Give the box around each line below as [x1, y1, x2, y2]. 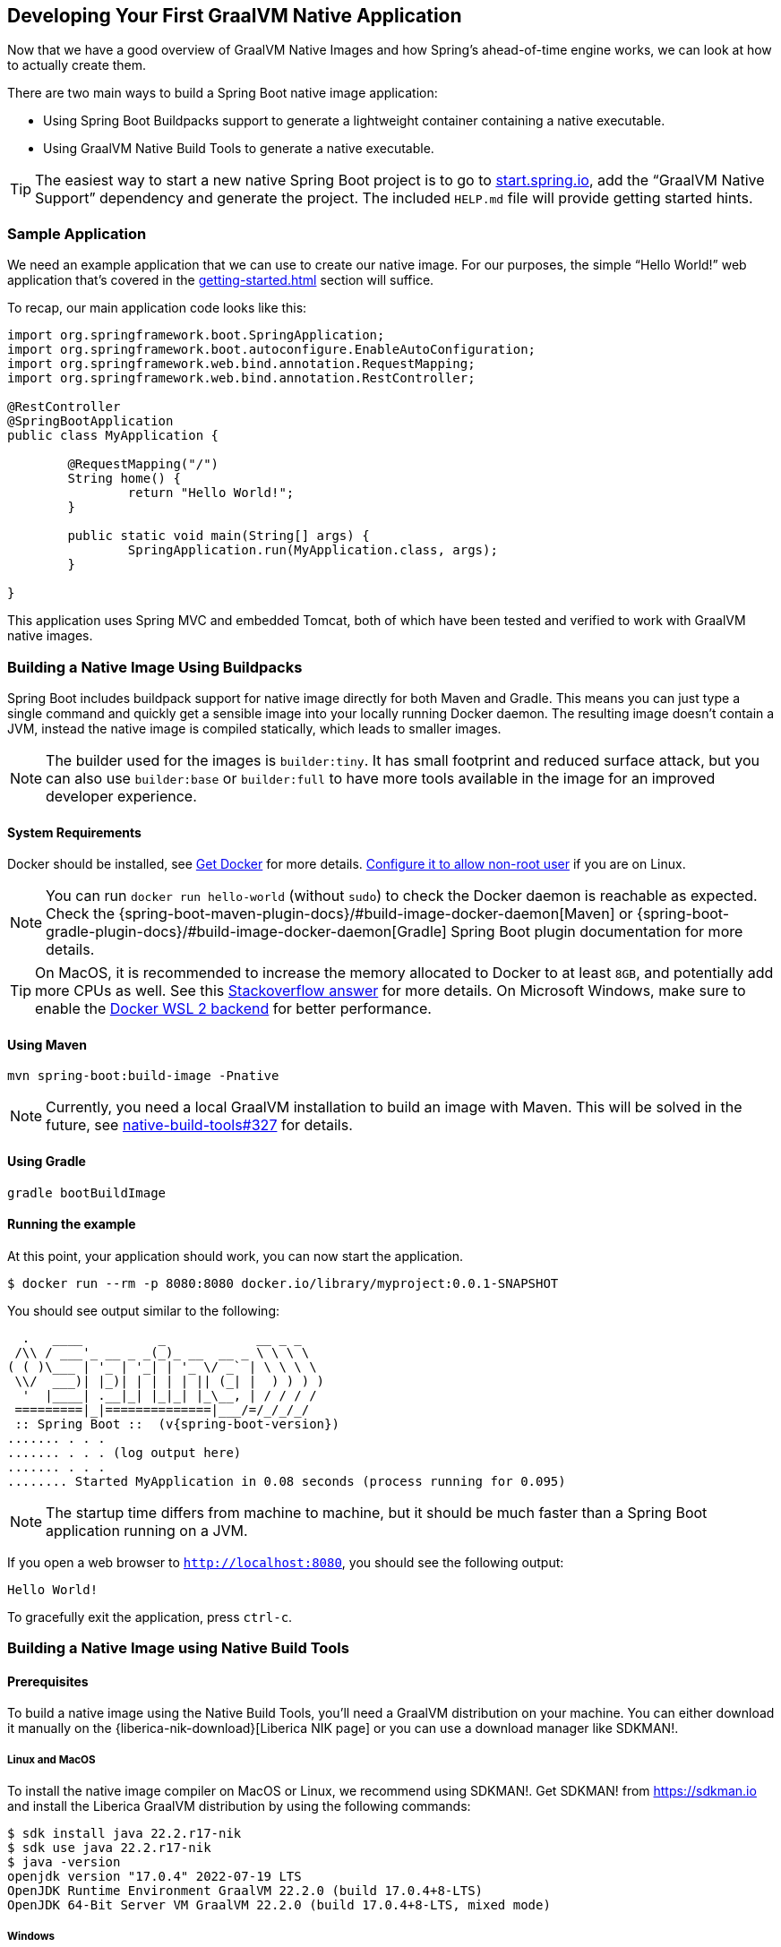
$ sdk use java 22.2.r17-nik [7, 1840, 211, 1856]
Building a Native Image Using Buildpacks [7, 657, 303, 676]
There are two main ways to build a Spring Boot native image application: [7, 85, 438, 101]
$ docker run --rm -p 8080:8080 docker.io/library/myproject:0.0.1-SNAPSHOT [7, 1275, 559, 1291]
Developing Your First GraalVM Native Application [7, 4, 462, 27]
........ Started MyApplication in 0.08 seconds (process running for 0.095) [7, 1473, 566, 1488]
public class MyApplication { [7, 428, 219, 443]
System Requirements [7, 824, 142, 840]
